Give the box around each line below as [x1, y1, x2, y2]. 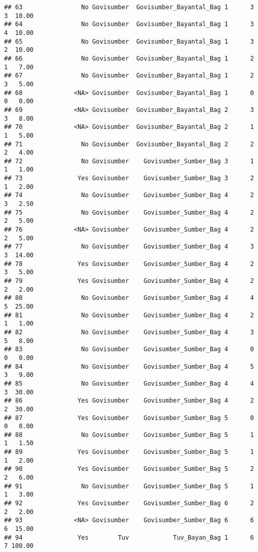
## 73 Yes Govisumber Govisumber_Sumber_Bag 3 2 [4, 175, 254, 182]
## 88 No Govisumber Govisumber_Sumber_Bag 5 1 [4, 431, 254, 439]
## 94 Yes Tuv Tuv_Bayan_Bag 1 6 [4, 534, 254, 541]
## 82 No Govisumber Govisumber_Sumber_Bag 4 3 [4, 328, 254, 336]
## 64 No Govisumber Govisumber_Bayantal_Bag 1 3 [4, 21, 254, 28]
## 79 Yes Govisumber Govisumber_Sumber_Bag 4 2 [4, 277, 254, 284]
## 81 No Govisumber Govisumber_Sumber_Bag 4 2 [4, 311, 254, 319]
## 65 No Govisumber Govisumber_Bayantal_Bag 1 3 [4, 37, 254, 45]
